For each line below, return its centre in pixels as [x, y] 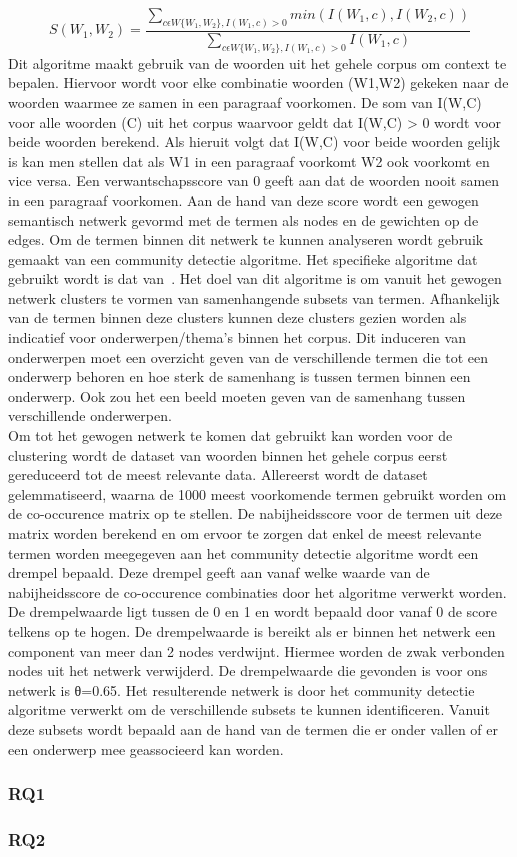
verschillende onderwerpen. [90, 415]
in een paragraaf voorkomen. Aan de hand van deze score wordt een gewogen [243, 199]
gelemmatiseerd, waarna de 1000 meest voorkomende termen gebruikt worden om [257, 493]
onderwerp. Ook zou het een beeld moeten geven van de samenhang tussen [237, 395]
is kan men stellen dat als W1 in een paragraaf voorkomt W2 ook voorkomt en [249, 160]
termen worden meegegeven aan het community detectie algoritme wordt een [243, 552]
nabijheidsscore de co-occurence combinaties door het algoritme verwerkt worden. [257, 591]
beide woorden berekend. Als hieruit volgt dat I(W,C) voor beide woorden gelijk [254, 141]
